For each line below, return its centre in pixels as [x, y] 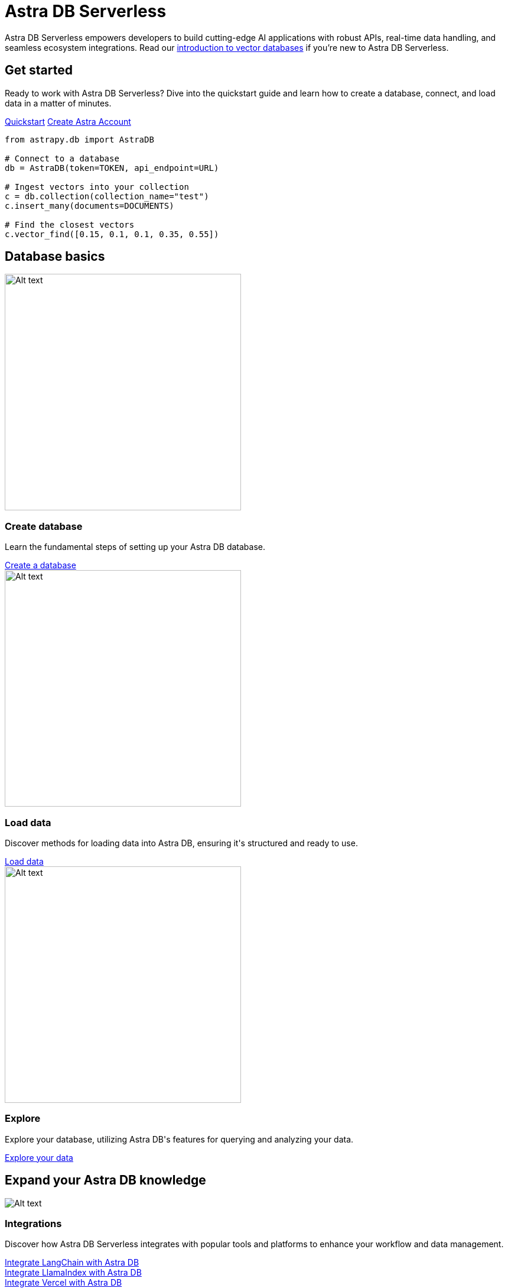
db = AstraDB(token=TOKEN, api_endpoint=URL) [112, 168]
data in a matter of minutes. [58, 103]
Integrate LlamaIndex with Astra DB [73, 1273]
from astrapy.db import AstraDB [79, 139]
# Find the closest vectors [70, 224]
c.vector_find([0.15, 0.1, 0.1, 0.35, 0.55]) [112, 234]
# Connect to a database [62, 158]
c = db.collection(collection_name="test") [107, 196]
